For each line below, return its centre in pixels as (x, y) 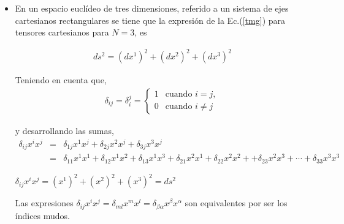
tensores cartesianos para (62, 32)
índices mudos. (43, 215)
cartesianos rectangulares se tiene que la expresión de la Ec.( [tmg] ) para (150, 20)
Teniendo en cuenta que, (61, 80)
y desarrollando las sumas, (64, 130)
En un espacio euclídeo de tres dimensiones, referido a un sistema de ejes (152, 8)
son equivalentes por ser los (236, 203)
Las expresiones (44, 203)
